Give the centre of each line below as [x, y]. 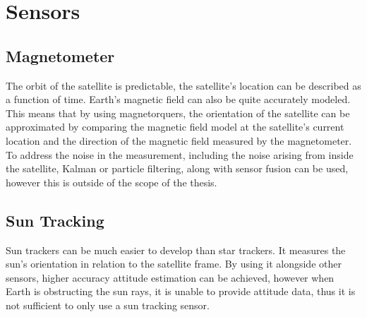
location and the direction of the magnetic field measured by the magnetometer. [179, 140]
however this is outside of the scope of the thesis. [112, 182]
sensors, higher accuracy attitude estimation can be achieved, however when [170, 277]
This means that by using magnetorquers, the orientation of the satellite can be [178, 113]
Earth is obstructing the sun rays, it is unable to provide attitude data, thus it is [181, 291]
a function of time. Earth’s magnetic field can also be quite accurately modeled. [178, 99]
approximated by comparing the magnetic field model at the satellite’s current [175, 127]
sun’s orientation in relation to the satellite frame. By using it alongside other [174, 264]
